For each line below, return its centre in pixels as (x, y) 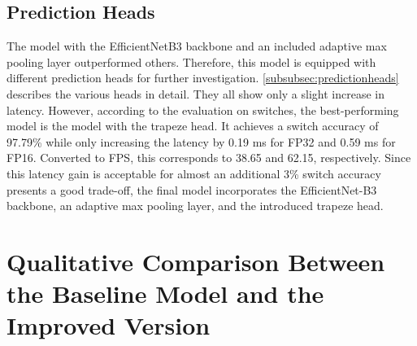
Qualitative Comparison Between (196, 261)
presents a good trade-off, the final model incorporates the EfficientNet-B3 (192, 189)
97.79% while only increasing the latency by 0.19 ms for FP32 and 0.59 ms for (201, 141)
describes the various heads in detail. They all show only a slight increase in (195, 93)
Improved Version (109, 325)
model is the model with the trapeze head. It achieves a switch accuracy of (193, 126)
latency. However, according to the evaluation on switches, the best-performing (203, 109)
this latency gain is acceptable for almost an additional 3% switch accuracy (194, 173)
